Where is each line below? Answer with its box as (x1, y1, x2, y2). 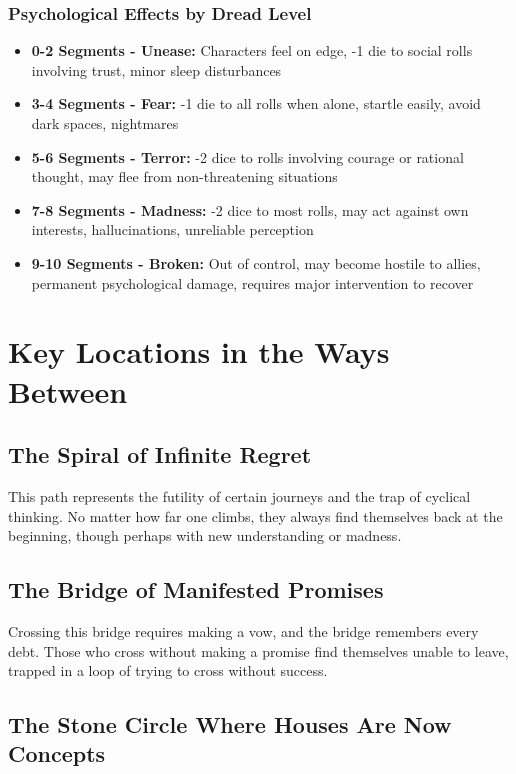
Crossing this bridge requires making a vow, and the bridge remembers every (8, 620, 479, 641)
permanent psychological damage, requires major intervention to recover (31, 272, 474, 293)
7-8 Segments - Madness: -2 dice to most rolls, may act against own (31, 199, 469, 220)
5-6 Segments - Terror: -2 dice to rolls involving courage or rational (31, 146, 464, 167)
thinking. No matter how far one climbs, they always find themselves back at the (8, 505, 503, 526)
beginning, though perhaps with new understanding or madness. (8, 525, 402, 546)
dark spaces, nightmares (31, 113, 179, 133)
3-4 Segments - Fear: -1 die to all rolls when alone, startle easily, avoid (31, 93, 481, 114)
